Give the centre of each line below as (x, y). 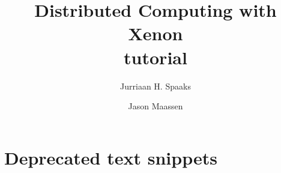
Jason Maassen (156, 106)
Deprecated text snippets (111, 157)
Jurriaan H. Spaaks (156, 86)
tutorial (156, 57)
